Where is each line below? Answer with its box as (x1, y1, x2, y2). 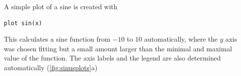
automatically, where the (144, 34, 218, 44)
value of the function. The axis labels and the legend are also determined (4, 53, 221, 63)
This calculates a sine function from (4, 34, 110, 44)
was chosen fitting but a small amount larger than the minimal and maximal (4, 43, 232, 53)
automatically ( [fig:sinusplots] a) (4, 62, 98, 72)
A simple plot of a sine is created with (4, 1, 118, 11)
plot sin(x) (4, 19, 42, 27)
